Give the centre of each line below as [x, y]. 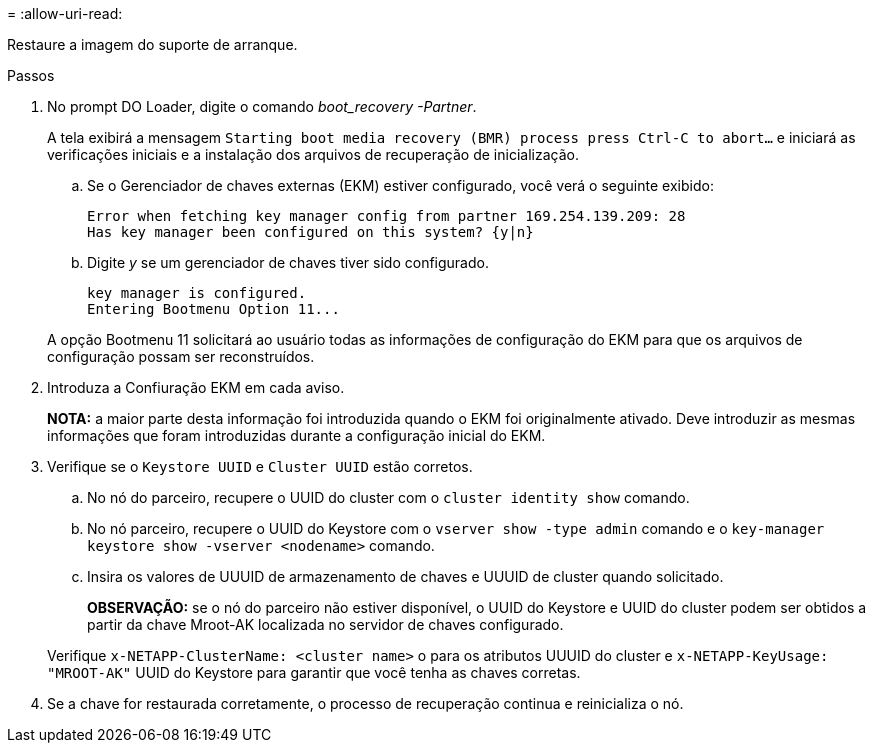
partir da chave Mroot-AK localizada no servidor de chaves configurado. [325, 624]
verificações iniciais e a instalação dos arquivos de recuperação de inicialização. [313, 154]
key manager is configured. [197, 293]
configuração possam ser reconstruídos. [181, 356]
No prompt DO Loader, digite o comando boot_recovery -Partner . [262, 106]
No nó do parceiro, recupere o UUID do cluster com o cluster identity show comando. [388, 497]
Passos [31, 75]
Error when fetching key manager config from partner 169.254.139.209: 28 [386, 216]
